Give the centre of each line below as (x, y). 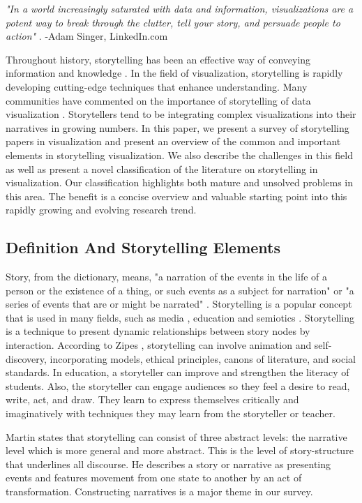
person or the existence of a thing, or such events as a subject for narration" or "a (180, 290)
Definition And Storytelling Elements (143, 247)
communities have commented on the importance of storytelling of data (158, 100)
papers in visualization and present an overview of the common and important (173, 141)
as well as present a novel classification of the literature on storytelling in (162, 168)
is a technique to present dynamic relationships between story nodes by (158, 331)
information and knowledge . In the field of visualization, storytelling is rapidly (174, 73)
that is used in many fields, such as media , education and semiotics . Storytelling (180, 317)
